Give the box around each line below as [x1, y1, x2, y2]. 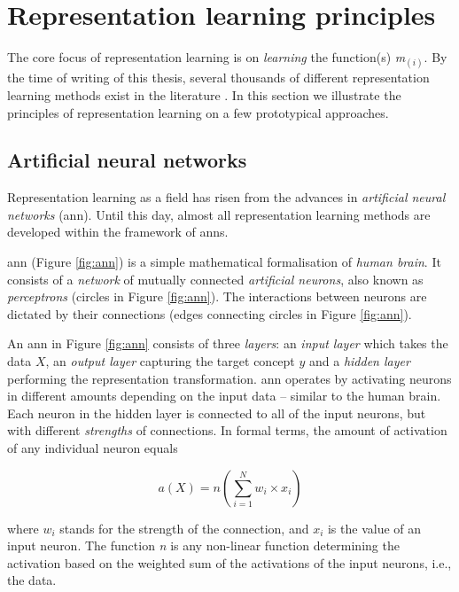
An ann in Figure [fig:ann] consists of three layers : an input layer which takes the [7, 334, 448, 353]
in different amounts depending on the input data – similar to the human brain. [7, 386, 441, 405]
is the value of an [327, 518, 422, 537]
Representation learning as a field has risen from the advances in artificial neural [7, 188, 446, 206]
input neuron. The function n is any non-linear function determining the [7, 536, 400, 555]
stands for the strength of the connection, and [59, 518, 309, 537]
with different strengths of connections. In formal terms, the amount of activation [7, 421, 447, 440]
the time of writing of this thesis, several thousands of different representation [7, 68, 430, 87]
